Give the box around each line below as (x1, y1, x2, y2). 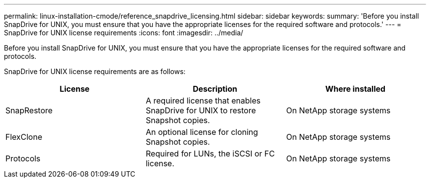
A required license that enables (145, 96, 261, 105)
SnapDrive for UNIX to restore (145, 105, 256, 115)
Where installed (325, 84, 386, 94)
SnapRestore (5, 105, 53, 115)
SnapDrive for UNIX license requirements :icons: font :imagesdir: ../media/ (4, 28, 243, 37)
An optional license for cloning (145, 127, 258, 137)
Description (192, 84, 238, 94)
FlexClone (5, 132, 42, 142)
